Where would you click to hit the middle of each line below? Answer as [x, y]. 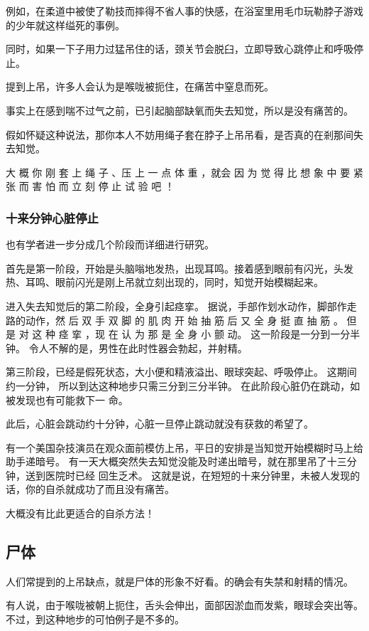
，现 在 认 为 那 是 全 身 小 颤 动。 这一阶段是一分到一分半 [222, 334]
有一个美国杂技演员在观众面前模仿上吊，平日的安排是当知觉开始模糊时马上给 [184, 447]
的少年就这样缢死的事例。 [65, 25]
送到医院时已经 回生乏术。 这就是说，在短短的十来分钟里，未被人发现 [188, 475]
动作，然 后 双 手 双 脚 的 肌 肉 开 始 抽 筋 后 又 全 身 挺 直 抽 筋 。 [184, 320]
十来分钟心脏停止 [52, 217]
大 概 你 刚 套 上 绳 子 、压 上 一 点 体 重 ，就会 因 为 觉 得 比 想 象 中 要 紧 [184, 172]
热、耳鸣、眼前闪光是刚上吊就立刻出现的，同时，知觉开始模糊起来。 [165, 282]
